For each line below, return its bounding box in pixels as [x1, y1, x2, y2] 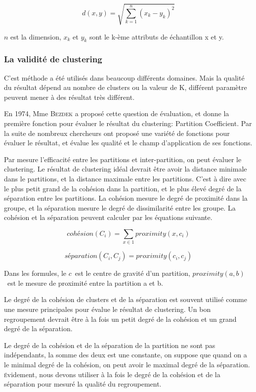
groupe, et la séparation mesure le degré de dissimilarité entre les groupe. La [4, 202, 236, 213]
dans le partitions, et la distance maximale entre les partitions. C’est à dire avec [4, 173, 247, 183]
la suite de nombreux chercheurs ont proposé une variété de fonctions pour [4, 128, 230, 138]
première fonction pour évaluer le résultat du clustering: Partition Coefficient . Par [4, 118, 252, 128]
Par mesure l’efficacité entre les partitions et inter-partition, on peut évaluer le [4, 154, 242, 164]
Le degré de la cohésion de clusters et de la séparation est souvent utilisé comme [4, 294, 247, 305]
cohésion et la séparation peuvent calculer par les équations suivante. [4, 212, 213, 222]
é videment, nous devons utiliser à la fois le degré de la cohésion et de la [4, 369, 220, 379]
